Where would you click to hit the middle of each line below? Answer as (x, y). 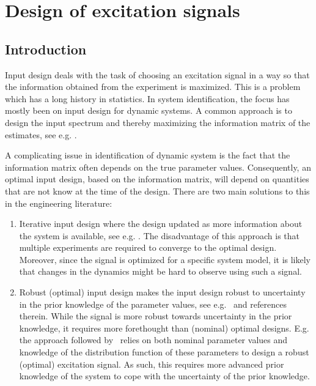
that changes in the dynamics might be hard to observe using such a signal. (160, 271)
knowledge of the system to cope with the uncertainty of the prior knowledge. (164, 376)
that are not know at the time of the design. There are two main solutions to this (157, 191)
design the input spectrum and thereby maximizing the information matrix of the (158, 122)
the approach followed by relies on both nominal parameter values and (153, 340)
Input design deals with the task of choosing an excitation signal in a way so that (157, 74)
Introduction (46, 49)
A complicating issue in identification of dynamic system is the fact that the (148, 155)
